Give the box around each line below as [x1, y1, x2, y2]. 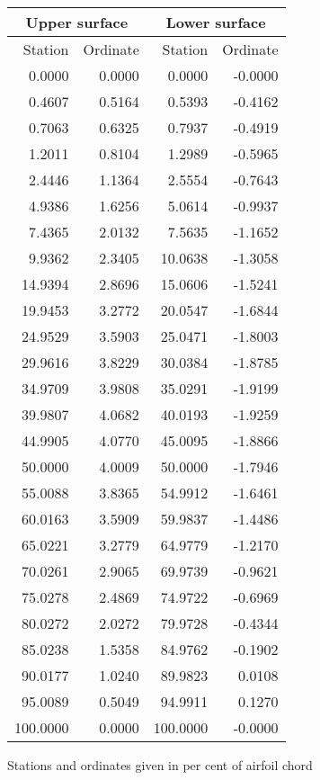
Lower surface [165, 12, 266, 32]
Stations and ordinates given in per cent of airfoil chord [7, 756, 313, 774]
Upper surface [25, 12, 129, 32]
